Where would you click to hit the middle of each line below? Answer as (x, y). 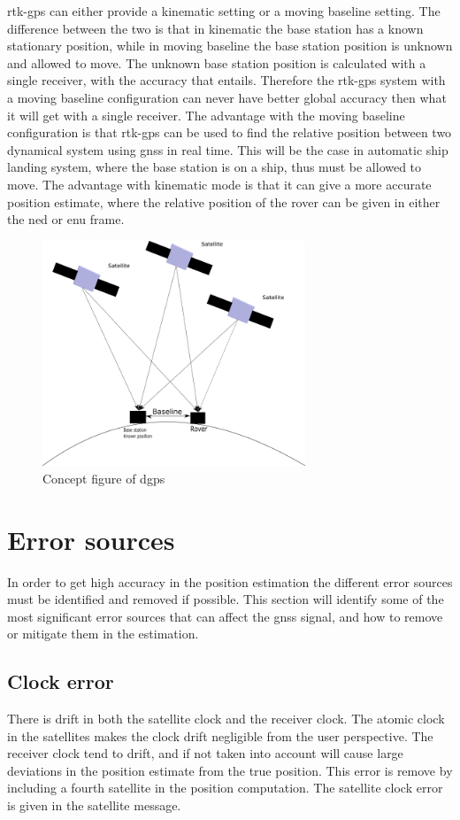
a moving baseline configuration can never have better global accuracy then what (227, 97)
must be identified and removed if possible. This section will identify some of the (226, 599)
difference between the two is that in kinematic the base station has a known (215, 28)
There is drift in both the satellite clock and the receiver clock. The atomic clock (226, 719)
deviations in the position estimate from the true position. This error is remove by (230, 770)
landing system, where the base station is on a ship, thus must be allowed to (215, 167)
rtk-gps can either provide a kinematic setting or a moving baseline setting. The (224, 11)
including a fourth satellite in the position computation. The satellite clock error (225, 788)
